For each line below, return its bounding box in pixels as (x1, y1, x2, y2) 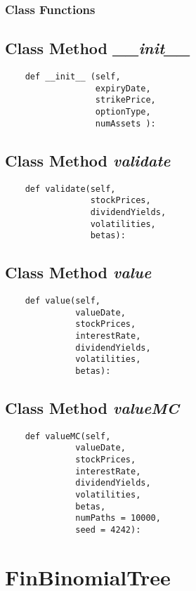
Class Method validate (5, 149, 171, 171)
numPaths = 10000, (75, 513, 161, 524)
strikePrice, (95, 95, 156, 105)
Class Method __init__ (5, 37, 190, 59)
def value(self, (25, 296, 101, 306)
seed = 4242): (75, 525, 141, 535)
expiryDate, (95, 83, 151, 93)
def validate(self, (25, 183, 116, 194)
